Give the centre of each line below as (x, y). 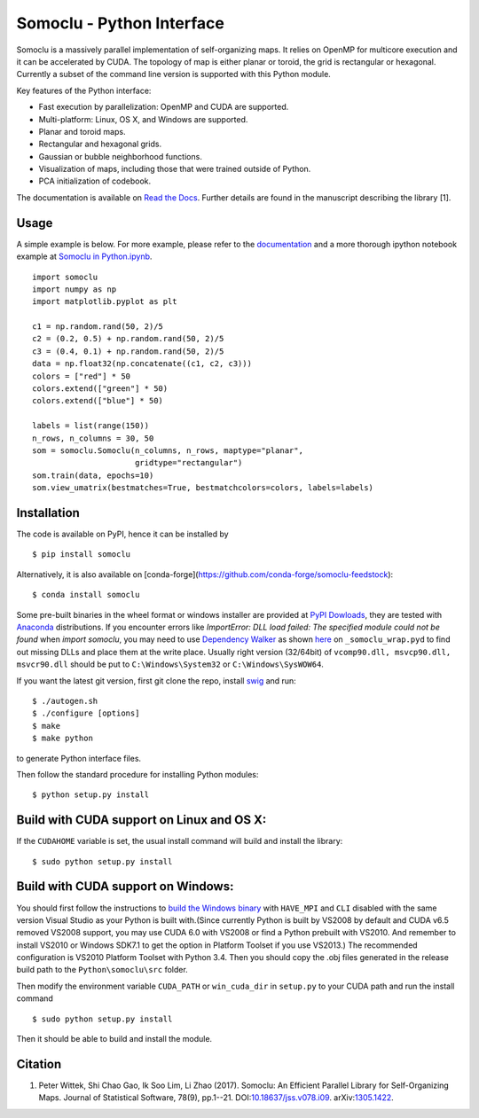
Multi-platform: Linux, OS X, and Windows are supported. (143, 119)
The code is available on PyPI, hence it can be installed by (123, 534)
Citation (39, 1064)
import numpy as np (75, 289)
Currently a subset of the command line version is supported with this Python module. (174, 74)
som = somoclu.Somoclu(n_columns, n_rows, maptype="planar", (168, 451)
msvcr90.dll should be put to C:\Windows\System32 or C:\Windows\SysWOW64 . (170, 664)
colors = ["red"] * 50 (82, 376)
